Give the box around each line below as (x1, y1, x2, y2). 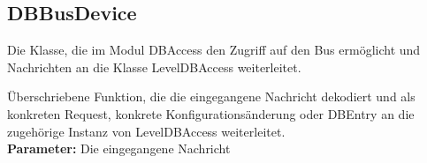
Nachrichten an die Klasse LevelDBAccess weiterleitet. (7, 57, 301, 76)
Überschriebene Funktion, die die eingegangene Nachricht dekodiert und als (7, 87, 416, 106)
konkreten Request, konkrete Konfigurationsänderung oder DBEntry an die (7, 104, 415, 122)
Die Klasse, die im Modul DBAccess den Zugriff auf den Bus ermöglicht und (7, 41, 421, 59)
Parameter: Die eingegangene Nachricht (7, 139, 231, 158)
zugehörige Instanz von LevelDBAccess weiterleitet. (7, 122, 286, 140)
